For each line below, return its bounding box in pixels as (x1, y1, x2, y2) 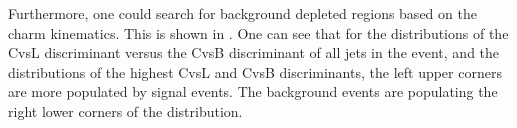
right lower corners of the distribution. (8, 100, 243, 121)
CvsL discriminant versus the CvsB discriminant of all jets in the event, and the (8, 42, 500, 63)
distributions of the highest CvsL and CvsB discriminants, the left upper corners (8, 61, 502, 82)
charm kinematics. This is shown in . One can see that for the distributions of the (8, 22, 509, 43)
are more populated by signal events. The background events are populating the (8, 81, 498, 102)
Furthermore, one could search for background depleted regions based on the (8, 3, 477, 23)
